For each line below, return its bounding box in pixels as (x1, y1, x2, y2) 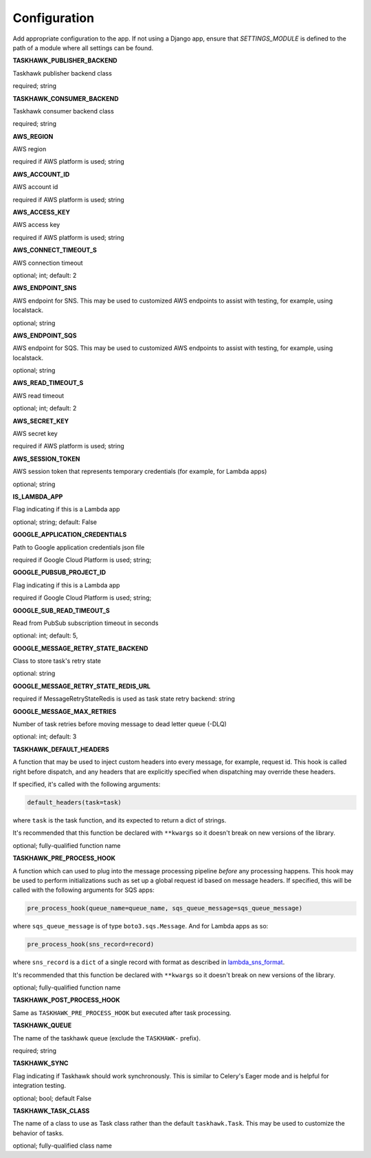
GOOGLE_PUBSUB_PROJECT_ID (12, 568, 106, 577)
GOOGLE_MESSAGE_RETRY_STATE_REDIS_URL (12, 681, 151, 690)
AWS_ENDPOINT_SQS (12, 331, 77, 340)
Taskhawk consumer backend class (12, 107, 115, 115)
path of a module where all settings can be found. (12, 43, 154, 52)
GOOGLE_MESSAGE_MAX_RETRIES (12, 707, 117, 715)
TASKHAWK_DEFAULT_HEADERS (12, 745, 109, 753)
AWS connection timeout (12, 259, 83, 267)
